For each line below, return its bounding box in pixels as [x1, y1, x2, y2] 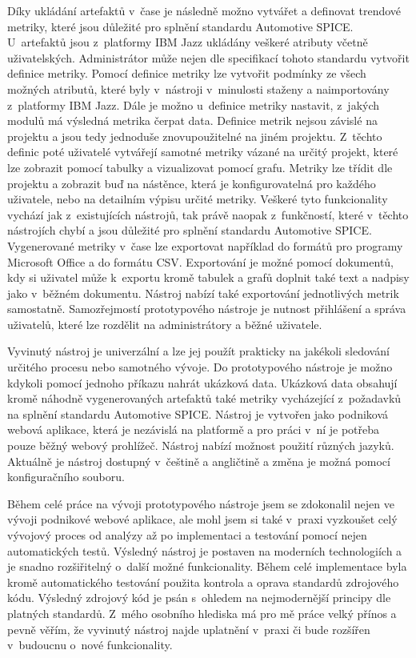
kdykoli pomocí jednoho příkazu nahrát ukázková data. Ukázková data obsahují [7, 374, 398, 391]
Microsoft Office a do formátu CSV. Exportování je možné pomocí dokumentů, [7, 253, 394, 270]
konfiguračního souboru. [7, 468, 125, 485]
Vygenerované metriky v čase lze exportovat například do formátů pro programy [7, 237, 403, 254]
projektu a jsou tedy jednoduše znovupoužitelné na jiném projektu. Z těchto [7, 127, 382, 144]
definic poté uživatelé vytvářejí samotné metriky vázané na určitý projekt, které [7, 143, 398, 160]
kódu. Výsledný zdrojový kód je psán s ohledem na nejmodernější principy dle [7, 589, 391, 606]
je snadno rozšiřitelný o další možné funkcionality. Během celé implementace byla [7, 558, 407, 575]
